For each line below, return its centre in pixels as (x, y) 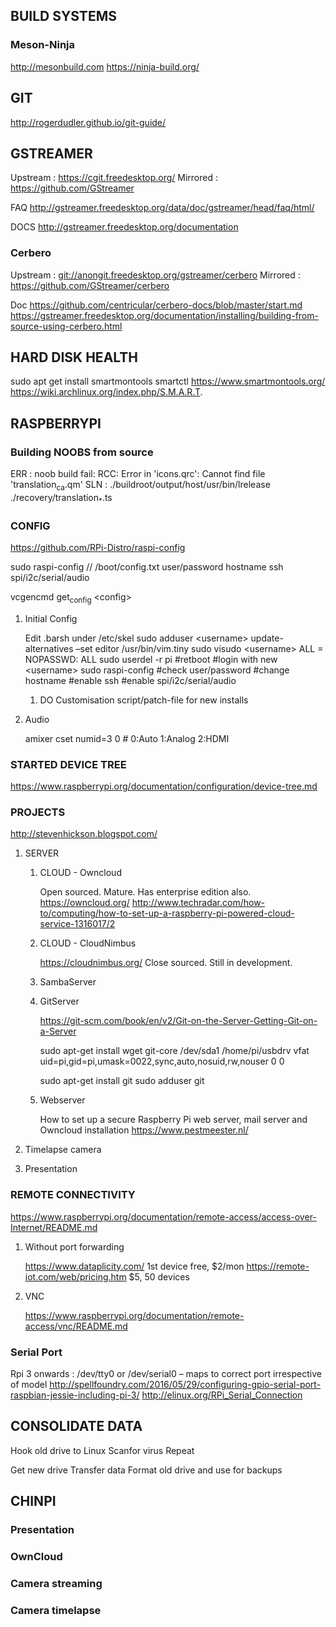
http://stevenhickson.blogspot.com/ (84, 834)
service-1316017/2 (77, 924)
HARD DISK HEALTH (74, 357)
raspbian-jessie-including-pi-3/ (75, 1395)
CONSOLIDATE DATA (76, 1426)
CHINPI (33, 1501)
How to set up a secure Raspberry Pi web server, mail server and (173, 1120)
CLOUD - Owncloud (80, 873)
